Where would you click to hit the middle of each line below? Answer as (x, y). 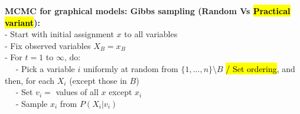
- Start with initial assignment (59, 34)
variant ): (22, 22)
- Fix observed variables (48, 45)
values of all (77, 92)
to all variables (151, 34)
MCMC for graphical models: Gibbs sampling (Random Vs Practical (148, 11)
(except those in (98, 80)
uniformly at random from (131, 68)
